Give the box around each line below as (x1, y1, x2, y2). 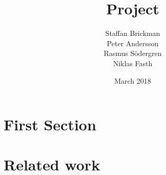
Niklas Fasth (113, 57, 153, 68)
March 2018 (114, 75, 151, 86)
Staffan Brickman (105, 28, 160, 38)
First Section (4, 114, 96, 135)
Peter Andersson (107, 37, 159, 48)
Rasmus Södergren (103, 48, 162, 59)
